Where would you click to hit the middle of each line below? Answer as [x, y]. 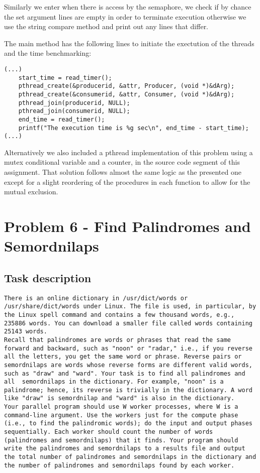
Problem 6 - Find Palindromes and [127, 226]
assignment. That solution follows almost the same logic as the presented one [123, 172]
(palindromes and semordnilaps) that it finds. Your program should [121, 440]
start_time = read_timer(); [65, 78]
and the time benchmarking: [48, 53]
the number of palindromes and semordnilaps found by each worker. [119, 465]
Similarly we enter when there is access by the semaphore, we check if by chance [128, 7]
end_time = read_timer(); [62, 119]
